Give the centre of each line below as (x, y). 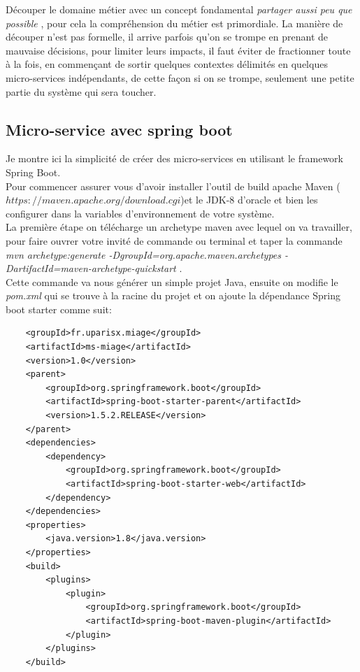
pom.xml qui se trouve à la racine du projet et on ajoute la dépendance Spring (173, 295)
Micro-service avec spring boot (119, 129)
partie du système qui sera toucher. (81, 91)
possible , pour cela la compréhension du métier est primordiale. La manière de (174, 23)
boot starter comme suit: (59, 309)
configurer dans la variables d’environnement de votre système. (140, 213)
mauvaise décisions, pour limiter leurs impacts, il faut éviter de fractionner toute (178, 50)
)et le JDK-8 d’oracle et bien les (249, 200)
